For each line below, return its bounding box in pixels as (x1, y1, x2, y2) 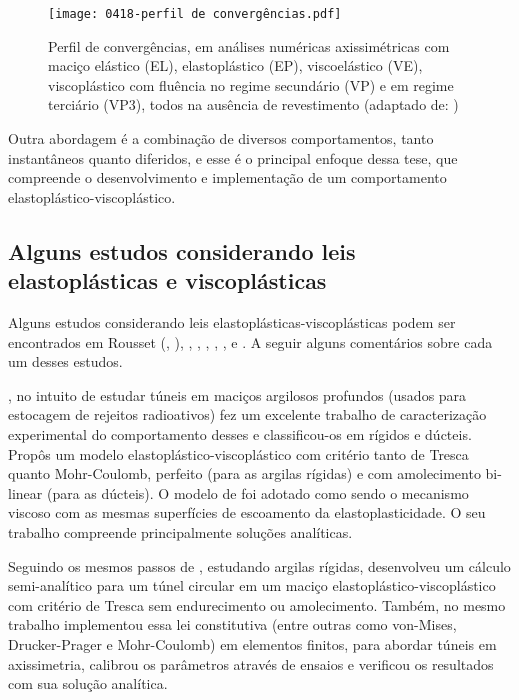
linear (8, 482, 43, 503)
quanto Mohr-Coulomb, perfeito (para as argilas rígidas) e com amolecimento (8, 463, 481, 484)
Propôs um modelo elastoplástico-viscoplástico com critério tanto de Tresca (8, 443, 469, 464)
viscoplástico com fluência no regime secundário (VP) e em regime (48, 74, 454, 95)
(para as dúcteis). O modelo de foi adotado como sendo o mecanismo (46, 482, 469, 503)
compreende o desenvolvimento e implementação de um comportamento (8, 167, 447, 188)
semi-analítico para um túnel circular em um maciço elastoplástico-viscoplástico (8, 575, 496, 596)
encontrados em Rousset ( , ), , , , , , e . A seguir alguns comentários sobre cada (8, 331, 493, 352)
